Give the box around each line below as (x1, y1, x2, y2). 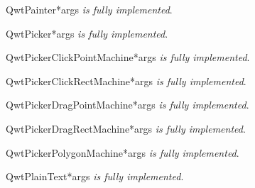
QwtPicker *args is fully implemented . (6, 26, 168, 40)
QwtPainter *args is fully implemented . (6, 2, 173, 16)
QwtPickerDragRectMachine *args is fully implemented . (6, 121, 246, 136)
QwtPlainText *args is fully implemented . (6, 169, 184, 184)
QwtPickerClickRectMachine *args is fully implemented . (6, 73, 246, 88)
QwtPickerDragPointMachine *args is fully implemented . (6, 97, 249, 112)
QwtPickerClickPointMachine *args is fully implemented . (6, 50, 250, 65)
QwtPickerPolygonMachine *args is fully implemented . (6, 145, 239, 160)
